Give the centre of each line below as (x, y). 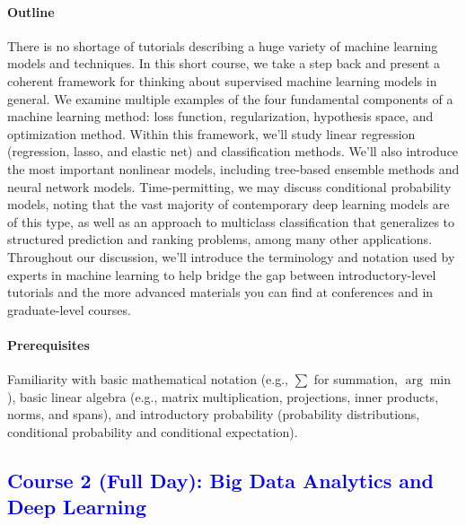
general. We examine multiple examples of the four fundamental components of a (230, 98)
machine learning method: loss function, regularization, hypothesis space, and (220, 116)
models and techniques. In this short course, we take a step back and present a (224, 63)
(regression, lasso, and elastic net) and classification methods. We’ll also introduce (233, 151)
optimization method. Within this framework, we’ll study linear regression (211, 133)
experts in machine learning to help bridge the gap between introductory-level (222, 274)
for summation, (356, 379)
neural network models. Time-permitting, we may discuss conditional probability (229, 186)
